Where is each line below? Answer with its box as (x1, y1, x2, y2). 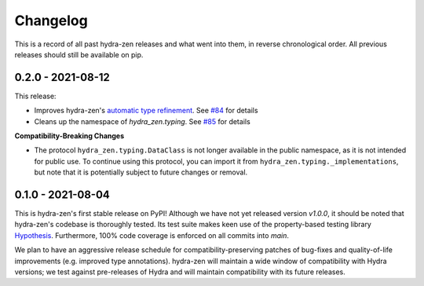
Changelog (14, 12, 88, 29)
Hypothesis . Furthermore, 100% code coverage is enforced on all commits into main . (14, 230, 290, 240)
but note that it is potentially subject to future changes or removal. (34, 167, 248, 177)
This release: (14, 91, 57, 101)
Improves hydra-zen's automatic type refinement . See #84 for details (34, 106, 258, 115)
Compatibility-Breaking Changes (14, 131, 125, 141)
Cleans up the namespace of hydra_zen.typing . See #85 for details (34, 116, 250, 126)
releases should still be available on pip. (14, 49, 144, 59)
